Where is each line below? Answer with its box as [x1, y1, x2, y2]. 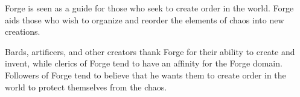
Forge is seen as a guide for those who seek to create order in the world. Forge [5, 2, 294, 14]
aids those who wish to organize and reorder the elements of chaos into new [5, 13, 284, 26]
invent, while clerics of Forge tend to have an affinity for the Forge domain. [5, 57, 282, 69]
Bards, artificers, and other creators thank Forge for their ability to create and [5, 45, 295, 57]
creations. [5, 25, 40, 38]
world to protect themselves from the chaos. [5, 80, 167, 93]
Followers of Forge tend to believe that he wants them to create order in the [5, 68, 286, 81]
